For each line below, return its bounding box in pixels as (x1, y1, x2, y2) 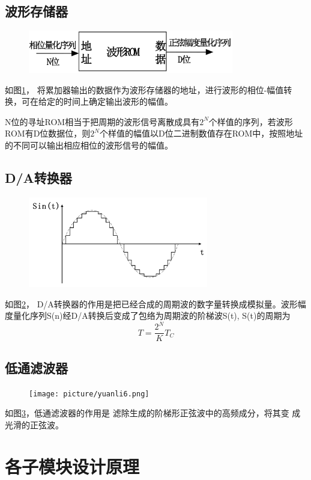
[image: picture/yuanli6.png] (29, 389, 149, 398)
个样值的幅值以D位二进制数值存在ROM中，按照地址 (100, 127, 303, 140)
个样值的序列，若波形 (208, 115, 293, 128)
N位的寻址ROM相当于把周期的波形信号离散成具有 (5, 115, 200, 128)
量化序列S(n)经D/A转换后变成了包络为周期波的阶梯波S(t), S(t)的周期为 (13, 309, 291, 322)
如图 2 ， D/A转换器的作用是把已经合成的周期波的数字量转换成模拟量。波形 (5, 297, 298, 310)
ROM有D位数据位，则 (5, 127, 91, 140)
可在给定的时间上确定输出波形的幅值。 (21, 95, 173, 108)
